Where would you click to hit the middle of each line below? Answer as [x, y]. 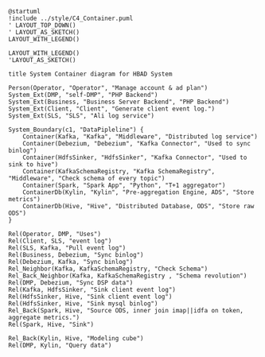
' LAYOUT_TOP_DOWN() [43, 25]
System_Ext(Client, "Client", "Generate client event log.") [112, 109]
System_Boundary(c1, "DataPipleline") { [76, 130]
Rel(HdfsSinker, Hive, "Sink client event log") [90, 297]
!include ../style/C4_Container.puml [71, 18]
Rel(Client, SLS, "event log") [60, 241]
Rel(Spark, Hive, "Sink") [51, 324]
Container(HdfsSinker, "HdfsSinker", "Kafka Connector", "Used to [135, 157]
